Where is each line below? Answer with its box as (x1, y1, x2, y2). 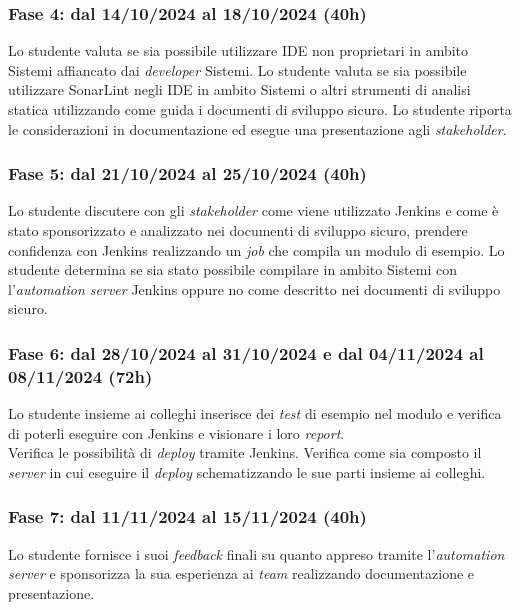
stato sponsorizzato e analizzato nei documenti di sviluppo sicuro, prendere (8, 220, 468, 240)
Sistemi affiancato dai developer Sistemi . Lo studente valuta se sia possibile (8, 59, 467, 80)
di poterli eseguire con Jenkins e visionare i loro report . (8, 422, 345, 443)
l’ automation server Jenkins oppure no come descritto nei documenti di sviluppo (8, 278, 501, 299)
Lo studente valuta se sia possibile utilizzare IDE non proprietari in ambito (8, 40, 469, 61)
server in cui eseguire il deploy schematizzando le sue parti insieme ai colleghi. (8, 461, 486, 482)
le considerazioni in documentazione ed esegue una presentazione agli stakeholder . (8, 118, 507, 139)
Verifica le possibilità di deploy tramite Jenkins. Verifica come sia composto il (8, 442, 482, 463)
